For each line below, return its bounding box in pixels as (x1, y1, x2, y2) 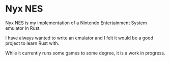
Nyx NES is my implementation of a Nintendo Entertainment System (5, 20, 147, 26)
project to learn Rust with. (5, 40, 60, 46)
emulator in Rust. (5, 25, 41, 31)
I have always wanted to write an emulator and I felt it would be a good (5, 35, 154, 41)
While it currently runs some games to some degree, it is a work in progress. (5, 50, 165, 56)
